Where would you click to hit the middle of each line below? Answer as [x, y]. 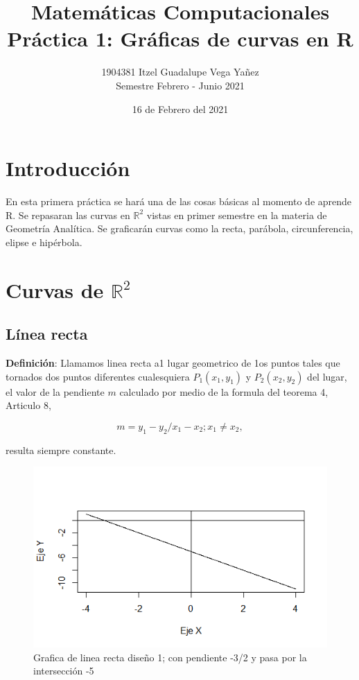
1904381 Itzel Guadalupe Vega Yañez [180, 72]
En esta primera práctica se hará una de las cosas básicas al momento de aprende [179, 201]
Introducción [68, 168]
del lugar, [327, 376]
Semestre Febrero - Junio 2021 [180, 85]
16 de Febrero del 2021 [180, 108]
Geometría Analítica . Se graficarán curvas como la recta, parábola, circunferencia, [179, 228]
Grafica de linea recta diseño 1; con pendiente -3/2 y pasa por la [170, 657]
